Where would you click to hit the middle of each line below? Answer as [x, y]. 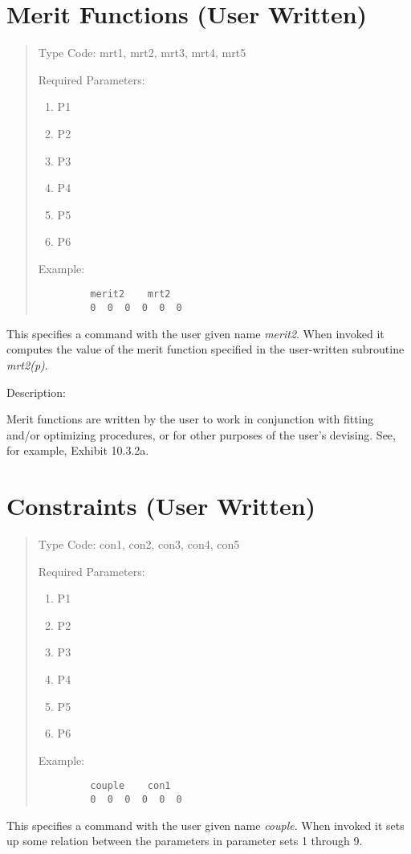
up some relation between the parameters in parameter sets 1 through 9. [185, 841]
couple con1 [130, 786]
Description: [36, 392]
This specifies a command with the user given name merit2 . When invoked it [195, 333]
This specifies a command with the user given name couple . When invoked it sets [205, 825]
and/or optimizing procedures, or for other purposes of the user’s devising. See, [201, 434]
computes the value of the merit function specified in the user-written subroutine [205, 349]
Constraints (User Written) [161, 506]
